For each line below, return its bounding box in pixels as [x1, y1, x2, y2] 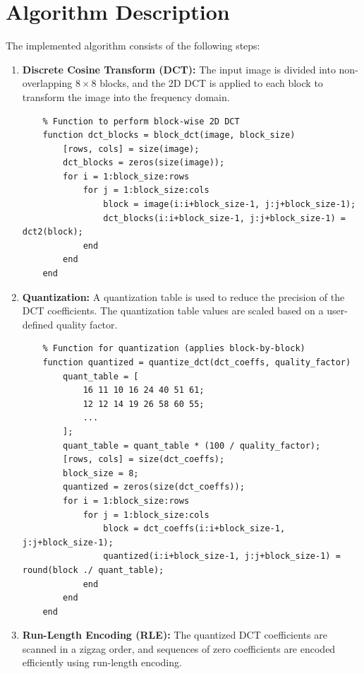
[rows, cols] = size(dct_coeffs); [63, 454, 225, 465]
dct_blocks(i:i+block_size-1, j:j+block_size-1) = [103, 213, 346, 223]
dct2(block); [22, 227, 83, 237]
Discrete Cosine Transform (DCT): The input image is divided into [22, 61, 336, 76]
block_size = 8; [63, 468, 139, 478]
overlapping [22, 76, 73, 90]
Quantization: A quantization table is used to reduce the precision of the [22, 289, 345, 304]
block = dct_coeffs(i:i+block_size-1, [103, 524, 286, 534]
